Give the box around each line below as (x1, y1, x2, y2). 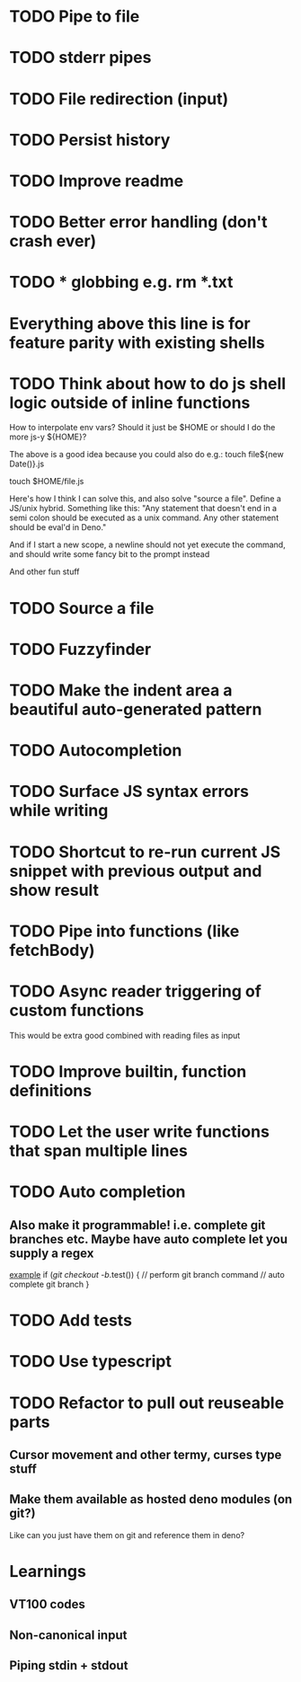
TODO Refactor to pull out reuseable (9, 1393, 285, 1412)
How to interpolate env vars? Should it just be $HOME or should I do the (9, 422, 276, 433)
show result (9, 880, 100, 900)
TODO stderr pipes (9, 48, 152, 68)
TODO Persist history (9, 129, 171, 150)
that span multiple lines (9, 1141, 189, 1161)
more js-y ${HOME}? (9, 431, 87, 442)
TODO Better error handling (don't (9, 212, 268, 233)
